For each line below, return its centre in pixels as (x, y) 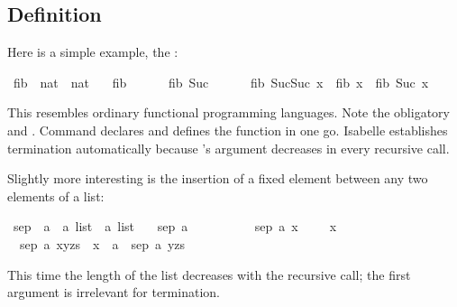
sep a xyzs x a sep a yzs (102, 243)
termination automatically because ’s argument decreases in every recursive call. (228, 148)
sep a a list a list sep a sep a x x (175, 226)
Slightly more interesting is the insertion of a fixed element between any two (218, 178)
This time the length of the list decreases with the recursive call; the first (209, 274)
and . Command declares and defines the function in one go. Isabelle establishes (228, 130)
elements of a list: (56, 195)
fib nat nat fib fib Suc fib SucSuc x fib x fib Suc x (221, 82)
